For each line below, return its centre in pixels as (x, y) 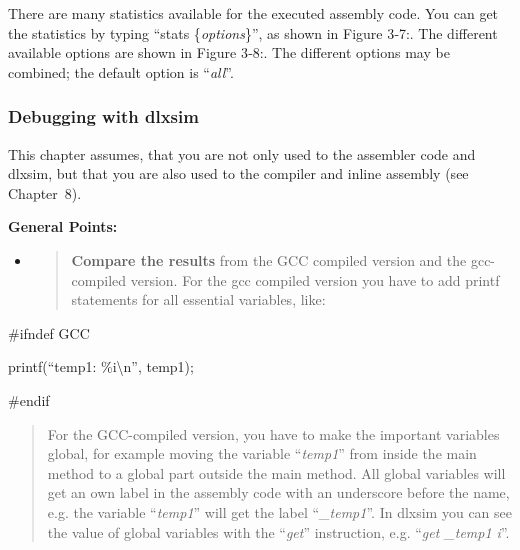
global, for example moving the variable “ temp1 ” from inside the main (262, 453)
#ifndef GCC (49, 332)
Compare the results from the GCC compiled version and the (269, 259)
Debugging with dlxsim (103, 116)
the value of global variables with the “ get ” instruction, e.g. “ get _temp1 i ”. (278, 531)
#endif (29, 399)
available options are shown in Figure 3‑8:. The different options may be (229, 52)
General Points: (63, 226)
